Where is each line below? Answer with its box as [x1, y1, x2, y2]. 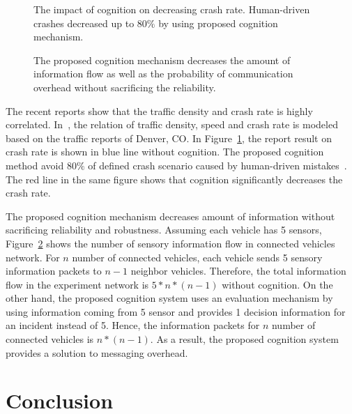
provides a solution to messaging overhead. [6, 345, 188, 360]
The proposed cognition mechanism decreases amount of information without [6, 208, 335, 223]
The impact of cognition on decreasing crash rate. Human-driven [33, 2, 310, 16]
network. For [6, 250, 60, 264]
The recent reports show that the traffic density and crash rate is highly [6, 103, 313, 118]
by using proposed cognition [158, 15, 278, 30]
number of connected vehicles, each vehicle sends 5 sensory [72, 250, 323, 264]
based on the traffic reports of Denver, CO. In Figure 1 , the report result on [6, 130, 332, 145]
